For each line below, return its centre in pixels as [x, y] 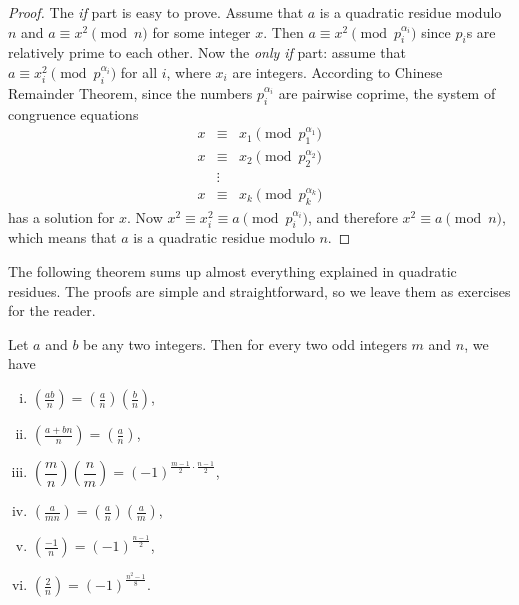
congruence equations [73, 113]
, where [188, 71]
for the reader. [52, 310]
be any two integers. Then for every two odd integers [245, 343]
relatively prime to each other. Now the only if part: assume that [207, 52]
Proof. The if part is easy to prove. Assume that [156, 12]
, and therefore [353, 216]
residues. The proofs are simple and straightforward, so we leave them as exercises [259, 290]
